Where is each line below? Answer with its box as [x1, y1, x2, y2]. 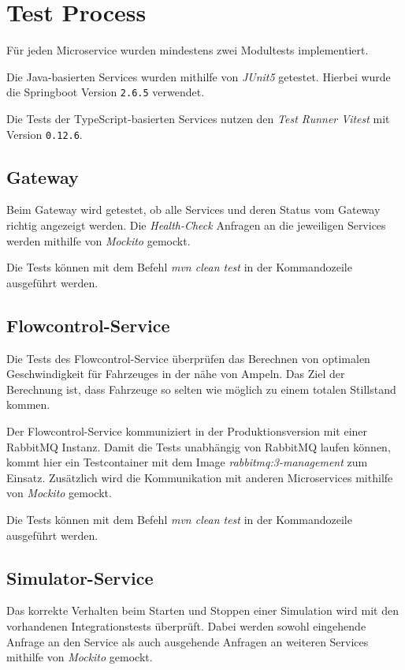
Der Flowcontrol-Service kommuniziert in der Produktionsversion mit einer [6, 422, 368, 439]
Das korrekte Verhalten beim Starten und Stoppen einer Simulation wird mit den [6, 602, 399, 619]
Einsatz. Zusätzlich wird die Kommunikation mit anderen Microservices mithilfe [6, 469, 393, 485]
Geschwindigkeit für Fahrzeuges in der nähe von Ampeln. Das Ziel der [6, 365, 345, 382]
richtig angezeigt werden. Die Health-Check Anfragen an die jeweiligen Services [6, 217, 386, 234]
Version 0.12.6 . [6, 125, 83, 142]
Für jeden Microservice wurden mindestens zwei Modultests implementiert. [6, 42, 369, 58]
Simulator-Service [6, 565, 154, 590]
